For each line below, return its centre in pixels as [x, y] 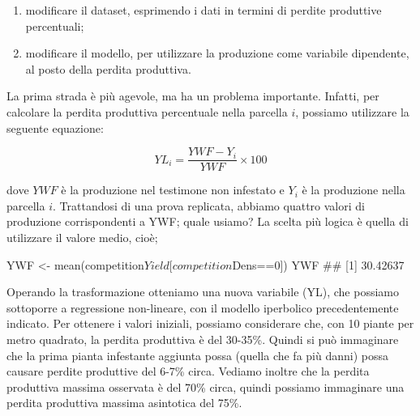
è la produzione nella [354, 190]
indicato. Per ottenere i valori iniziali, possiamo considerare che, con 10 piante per [210, 323]
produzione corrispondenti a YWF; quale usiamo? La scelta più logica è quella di [208, 221]
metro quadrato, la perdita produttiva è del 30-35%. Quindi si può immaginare [203, 339]
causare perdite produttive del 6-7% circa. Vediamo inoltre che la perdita [188, 371]
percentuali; [55, 25]
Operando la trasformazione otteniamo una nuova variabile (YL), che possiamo [203, 292]
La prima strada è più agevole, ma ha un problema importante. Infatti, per [193, 96]
